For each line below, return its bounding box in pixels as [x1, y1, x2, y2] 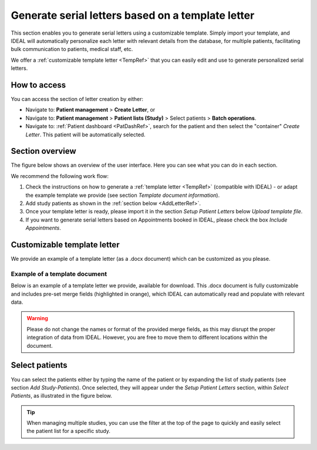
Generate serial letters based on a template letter [11, 9, 255, 22]
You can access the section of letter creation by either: [11, 96, 144, 103]
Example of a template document [11, 270, 107, 278]
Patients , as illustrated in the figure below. [11, 392, 113, 399]
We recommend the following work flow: [11, 172, 109, 179]
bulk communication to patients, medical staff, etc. [11, 46, 133, 53]
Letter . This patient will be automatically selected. [25, 131, 146, 138]
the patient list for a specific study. [26, 428, 111, 435]
